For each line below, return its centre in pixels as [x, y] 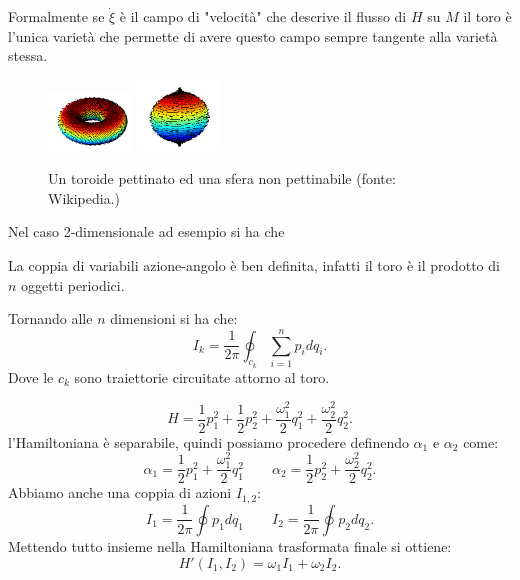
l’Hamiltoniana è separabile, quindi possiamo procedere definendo [208, 441]
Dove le [31, 376]
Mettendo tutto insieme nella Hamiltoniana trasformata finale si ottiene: [230, 545]
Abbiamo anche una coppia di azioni [120, 492]
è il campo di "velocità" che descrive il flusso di [263, 16]
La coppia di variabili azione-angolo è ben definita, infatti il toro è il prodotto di [254, 264]
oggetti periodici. [73, 284]
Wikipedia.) [84, 197]
